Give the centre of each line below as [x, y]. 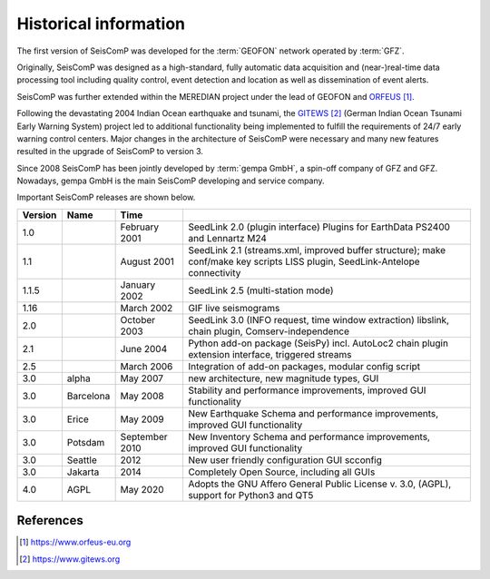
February [140, 227]
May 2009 [142, 419]
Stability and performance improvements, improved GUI [307, 390]
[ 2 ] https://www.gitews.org [70, 559]
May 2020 [142, 489]
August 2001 [147, 261]
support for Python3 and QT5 [250, 495]
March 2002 [147, 308]
